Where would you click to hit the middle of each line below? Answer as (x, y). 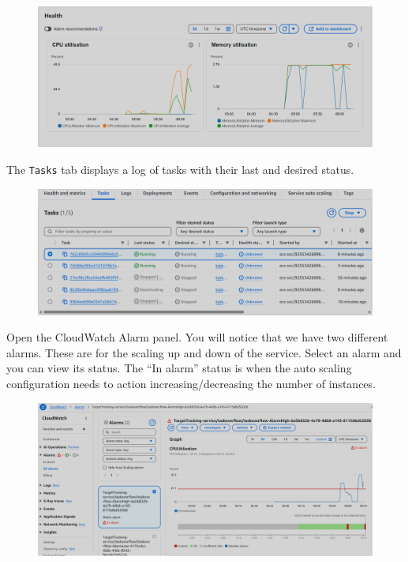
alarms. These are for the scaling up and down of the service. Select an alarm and (204, 352)
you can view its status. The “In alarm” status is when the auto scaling (179, 368)
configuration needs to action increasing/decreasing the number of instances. (191, 383)
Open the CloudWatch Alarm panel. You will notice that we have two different (197, 337)
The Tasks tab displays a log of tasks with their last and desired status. (180, 170)
